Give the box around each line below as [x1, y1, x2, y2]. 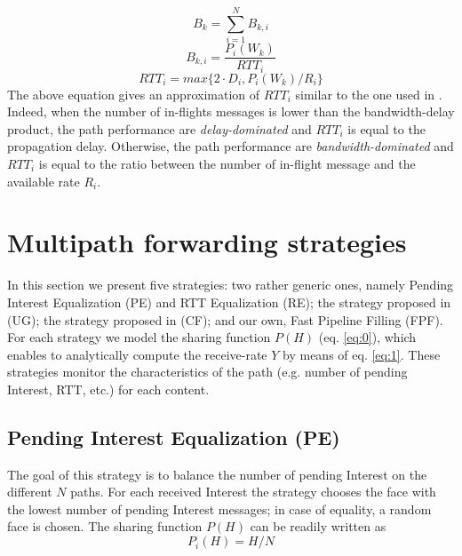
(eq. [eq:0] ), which [318, 328, 417, 346]
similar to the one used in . [295, 84, 442, 103]
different [7, 482, 52, 501]
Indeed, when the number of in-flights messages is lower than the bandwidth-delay [7, 102, 455, 121]
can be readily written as [250, 517, 386, 536]
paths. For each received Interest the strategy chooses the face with [70, 482, 436, 501]
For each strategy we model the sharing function [7, 328, 271, 346]
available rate [7, 171, 80, 190]
